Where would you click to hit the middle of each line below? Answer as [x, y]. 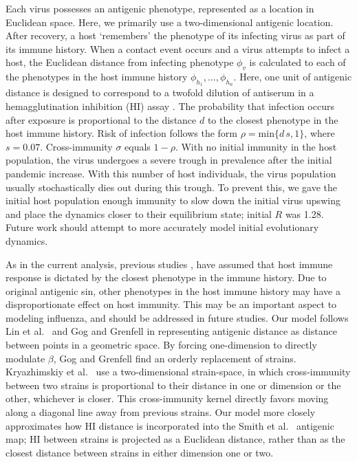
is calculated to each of [297, 62]
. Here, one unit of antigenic [293, 77]
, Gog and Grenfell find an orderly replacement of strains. [175, 358]
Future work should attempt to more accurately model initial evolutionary [162, 227]
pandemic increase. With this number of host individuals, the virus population [171, 173]
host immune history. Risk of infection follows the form [121, 133]
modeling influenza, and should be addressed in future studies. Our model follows [177, 317]
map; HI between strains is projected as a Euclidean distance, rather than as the [175, 439]
